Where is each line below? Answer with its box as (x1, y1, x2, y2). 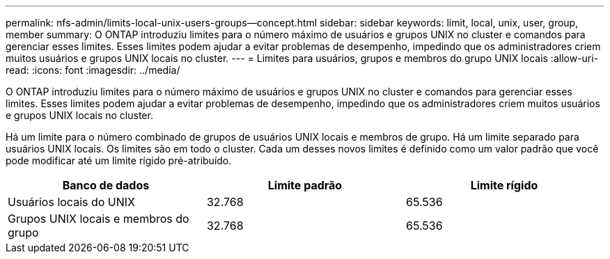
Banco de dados (62, 178, 150, 192)
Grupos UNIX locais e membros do (8, 212, 189, 226)
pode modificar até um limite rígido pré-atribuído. (6, 155, 232, 166)
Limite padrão (267, 178, 343, 192)
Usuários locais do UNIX (8, 195, 136, 209)
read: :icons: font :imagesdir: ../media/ (6, 64, 180, 76)
